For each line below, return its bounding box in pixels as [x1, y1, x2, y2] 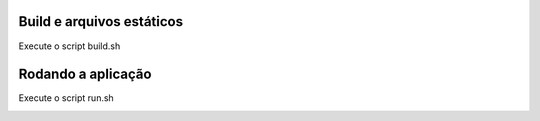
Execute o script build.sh [18, 40, 121, 52]
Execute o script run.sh [18, 92, 114, 104]
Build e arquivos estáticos [18, 13, 184, 30]
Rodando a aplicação [18, 66, 152, 83]
